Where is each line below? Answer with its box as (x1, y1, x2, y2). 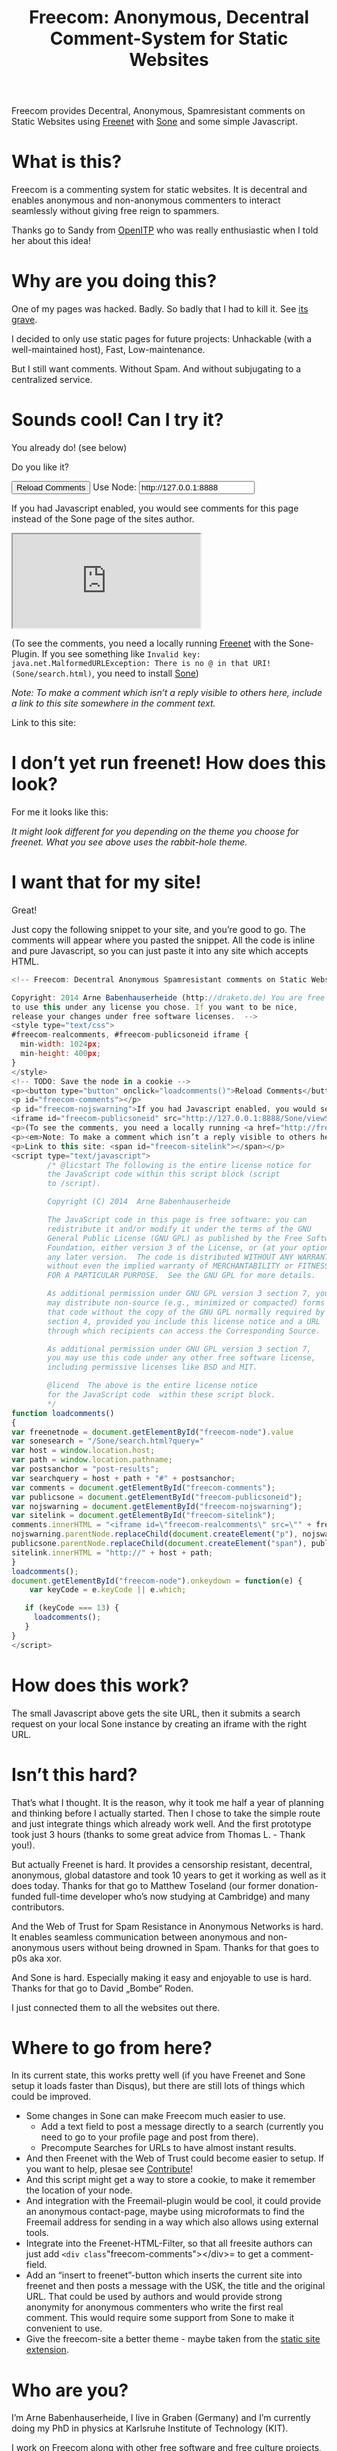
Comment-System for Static (49, 27, 289, 50)
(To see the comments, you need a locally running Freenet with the (11, 637, 287, 649)
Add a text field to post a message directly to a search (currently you (40, 2121, 324, 2133)
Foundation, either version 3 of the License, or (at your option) (47, 1242, 334, 1253)
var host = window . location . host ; (11, 1446, 156, 1456)
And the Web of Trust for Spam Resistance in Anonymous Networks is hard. (11, 1920, 324, 1932)
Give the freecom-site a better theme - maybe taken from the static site (25, 2333, 321, 2345)
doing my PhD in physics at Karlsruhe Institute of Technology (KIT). (11, 2422, 289, 2435)
